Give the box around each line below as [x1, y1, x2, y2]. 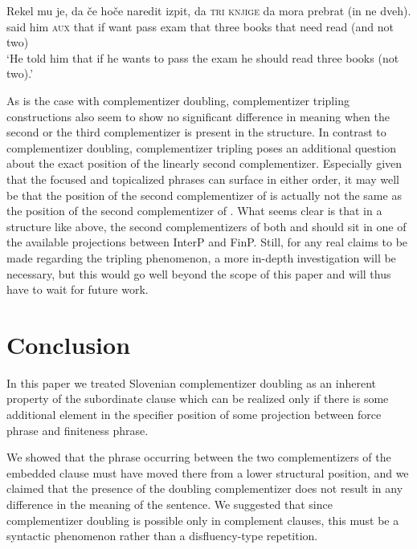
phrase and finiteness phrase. [6, 421, 149, 438]
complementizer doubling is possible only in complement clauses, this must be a [6, 511, 399, 528]
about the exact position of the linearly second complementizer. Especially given [6, 155, 403, 172]
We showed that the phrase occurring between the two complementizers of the [6, 449, 391, 466]
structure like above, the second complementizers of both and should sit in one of [6, 218, 407, 234]
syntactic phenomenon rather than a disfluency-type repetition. [6, 527, 318, 544]
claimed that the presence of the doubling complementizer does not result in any [6, 480, 403, 497]
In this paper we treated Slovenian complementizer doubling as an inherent [6, 374, 376, 391]
